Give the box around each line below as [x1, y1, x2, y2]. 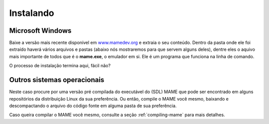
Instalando [9, 7, 54, 18]
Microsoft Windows [9, 26, 72, 35]
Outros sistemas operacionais [9, 76, 105, 84]
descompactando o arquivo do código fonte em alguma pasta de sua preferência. [9, 103, 177, 109]
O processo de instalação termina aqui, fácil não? [9, 63, 111, 69]
